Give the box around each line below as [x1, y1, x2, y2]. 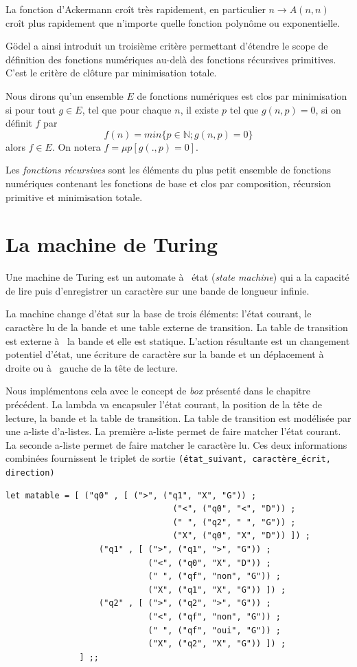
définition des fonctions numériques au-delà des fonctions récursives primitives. [5, 52, 336, 66]
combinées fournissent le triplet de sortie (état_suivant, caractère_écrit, [5, 451, 331, 465]
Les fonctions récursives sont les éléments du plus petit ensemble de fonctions [5, 162, 332, 177]
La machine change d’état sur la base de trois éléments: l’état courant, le [5, 306, 312, 321]
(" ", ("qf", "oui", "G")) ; [148, 625, 281, 635]
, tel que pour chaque [82, 102, 172, 116]
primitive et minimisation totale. [5, 189, 143, 204]
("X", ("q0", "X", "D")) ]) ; [172, 531, 310, 541]
